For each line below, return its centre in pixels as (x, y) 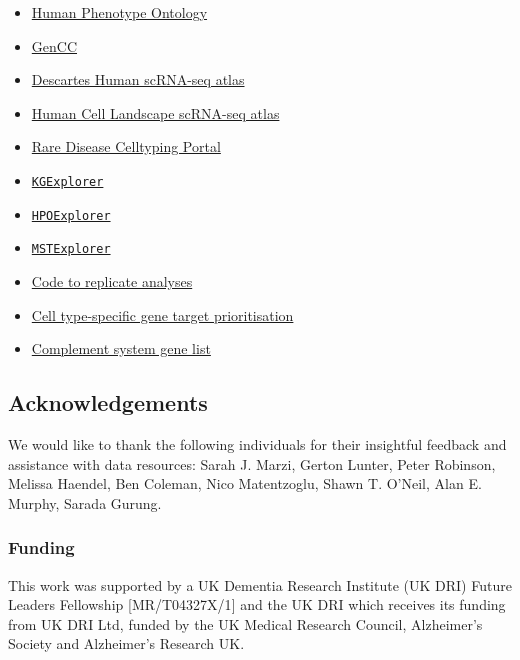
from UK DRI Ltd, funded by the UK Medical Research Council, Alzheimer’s (245, 623)
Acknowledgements (108, 402)
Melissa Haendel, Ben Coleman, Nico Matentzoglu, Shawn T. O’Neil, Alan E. (245, 483)
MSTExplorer (71, 249)
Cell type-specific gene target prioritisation (162, 314)
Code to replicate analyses (112, 280)
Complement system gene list (121, 348)
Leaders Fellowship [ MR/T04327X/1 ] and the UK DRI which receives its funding (257, 604)
